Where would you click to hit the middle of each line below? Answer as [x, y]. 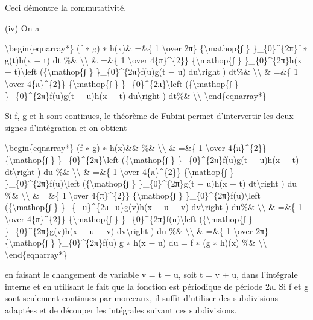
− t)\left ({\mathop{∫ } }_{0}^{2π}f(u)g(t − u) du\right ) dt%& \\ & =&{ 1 [152, 72]
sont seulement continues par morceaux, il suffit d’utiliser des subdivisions [142, 298]
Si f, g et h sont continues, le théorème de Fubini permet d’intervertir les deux [149, 116]
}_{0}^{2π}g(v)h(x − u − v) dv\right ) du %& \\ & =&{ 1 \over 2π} [137, 230]
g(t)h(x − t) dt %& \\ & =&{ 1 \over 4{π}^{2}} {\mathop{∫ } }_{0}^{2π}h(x [153, 59]
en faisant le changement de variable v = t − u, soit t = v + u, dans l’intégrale [151, 274]
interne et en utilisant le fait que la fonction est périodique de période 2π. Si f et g [157, 286]
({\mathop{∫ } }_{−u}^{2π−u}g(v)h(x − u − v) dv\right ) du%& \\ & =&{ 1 [154, 207]
